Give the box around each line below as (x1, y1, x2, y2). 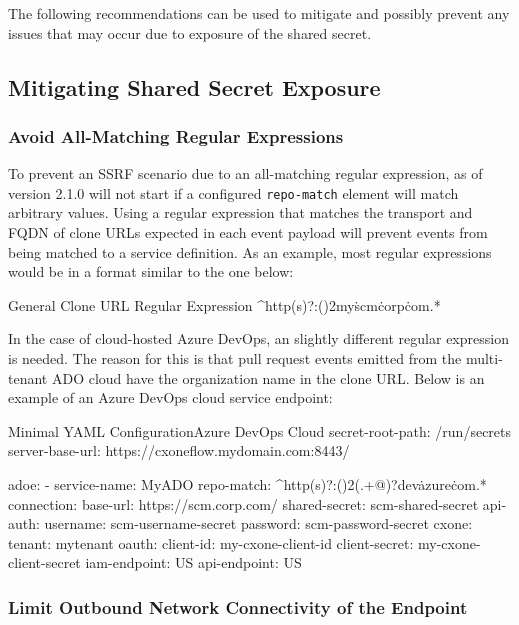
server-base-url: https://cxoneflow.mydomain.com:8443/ (8, 440, 350, 461)
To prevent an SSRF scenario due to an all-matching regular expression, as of (8, 163, 483, 184)
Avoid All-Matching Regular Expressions (8, 123, 344, 148)
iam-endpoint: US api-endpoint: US (85, 552, 302, 573)
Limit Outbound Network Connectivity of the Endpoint (8, 594, 468, 619)
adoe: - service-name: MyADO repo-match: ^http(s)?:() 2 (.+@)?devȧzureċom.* (8, 473, 487, 494)
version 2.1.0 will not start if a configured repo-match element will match (8, 182, 459, 203)
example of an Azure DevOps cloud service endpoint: (8, 387, 333, 408)
